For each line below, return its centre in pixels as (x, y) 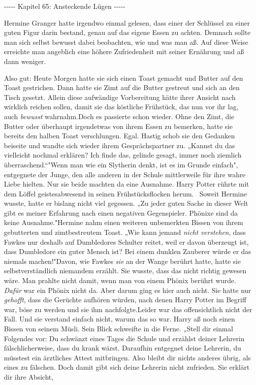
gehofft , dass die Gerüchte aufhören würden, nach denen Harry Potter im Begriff (125, 300)
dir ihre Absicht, (29, 376)
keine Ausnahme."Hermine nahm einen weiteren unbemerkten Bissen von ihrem (124, 222)
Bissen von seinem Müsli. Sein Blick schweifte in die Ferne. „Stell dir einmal (119, 328)
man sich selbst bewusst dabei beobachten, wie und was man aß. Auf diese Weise (126, 42)
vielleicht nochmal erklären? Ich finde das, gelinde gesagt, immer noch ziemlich (123, 155)
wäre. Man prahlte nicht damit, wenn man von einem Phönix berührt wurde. (120, 280)
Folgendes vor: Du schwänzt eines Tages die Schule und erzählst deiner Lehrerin (124, 338)
